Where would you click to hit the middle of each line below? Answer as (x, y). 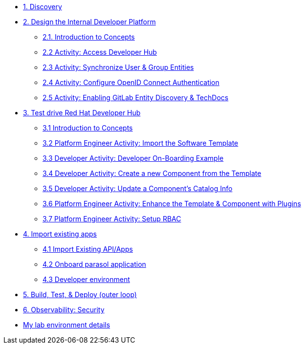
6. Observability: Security (64, 310)
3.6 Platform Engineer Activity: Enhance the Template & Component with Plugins (172, 204)
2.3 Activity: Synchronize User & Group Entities (118, 67)
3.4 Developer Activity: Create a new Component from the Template (152, 173)
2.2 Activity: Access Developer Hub (100, 52)
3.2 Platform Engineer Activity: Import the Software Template (141, 143)
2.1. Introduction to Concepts (89, 37)
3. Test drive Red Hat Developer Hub (82, 113)
